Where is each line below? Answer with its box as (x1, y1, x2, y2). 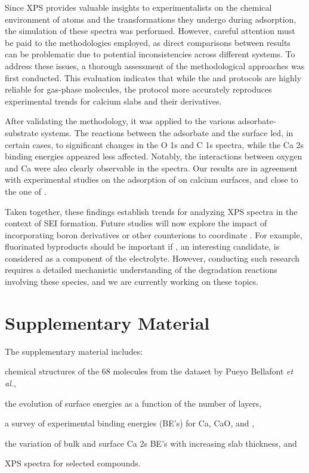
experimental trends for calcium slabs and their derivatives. (5, 94, 222, 107)
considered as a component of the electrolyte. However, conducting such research (5, 251, 299, 264)
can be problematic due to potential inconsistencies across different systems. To (5, 48, 295, 60)
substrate (5, 126, 39, 139)
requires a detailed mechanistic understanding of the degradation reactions (5, 263, 277, 276)
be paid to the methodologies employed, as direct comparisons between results (5, 36, 291, 48)
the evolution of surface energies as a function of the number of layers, (5, 397, 262, 409)
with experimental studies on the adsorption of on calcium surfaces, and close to (5, 173, 298, 186)
